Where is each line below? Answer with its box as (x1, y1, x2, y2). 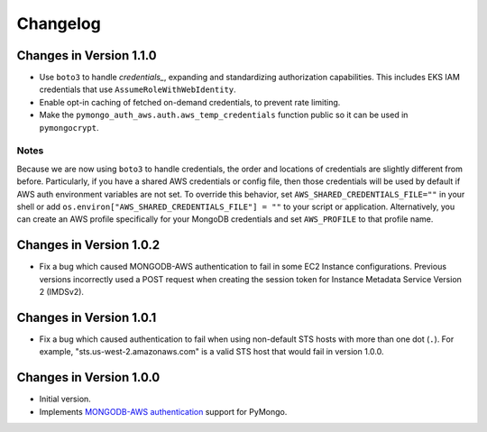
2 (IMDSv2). (39, 287, 85, 298)
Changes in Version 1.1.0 (16, 48, 157, 63)
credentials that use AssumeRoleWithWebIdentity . (39, 84, 236, 95)
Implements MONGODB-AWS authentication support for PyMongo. (39, 406, 288, 417)
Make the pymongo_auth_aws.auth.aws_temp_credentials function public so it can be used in (39, 109, 409, 121)
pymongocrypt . (39, 122, 99, 133)
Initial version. (39, 393, 92, 405)
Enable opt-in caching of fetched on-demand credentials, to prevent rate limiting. (39, 97, 341, 107)
